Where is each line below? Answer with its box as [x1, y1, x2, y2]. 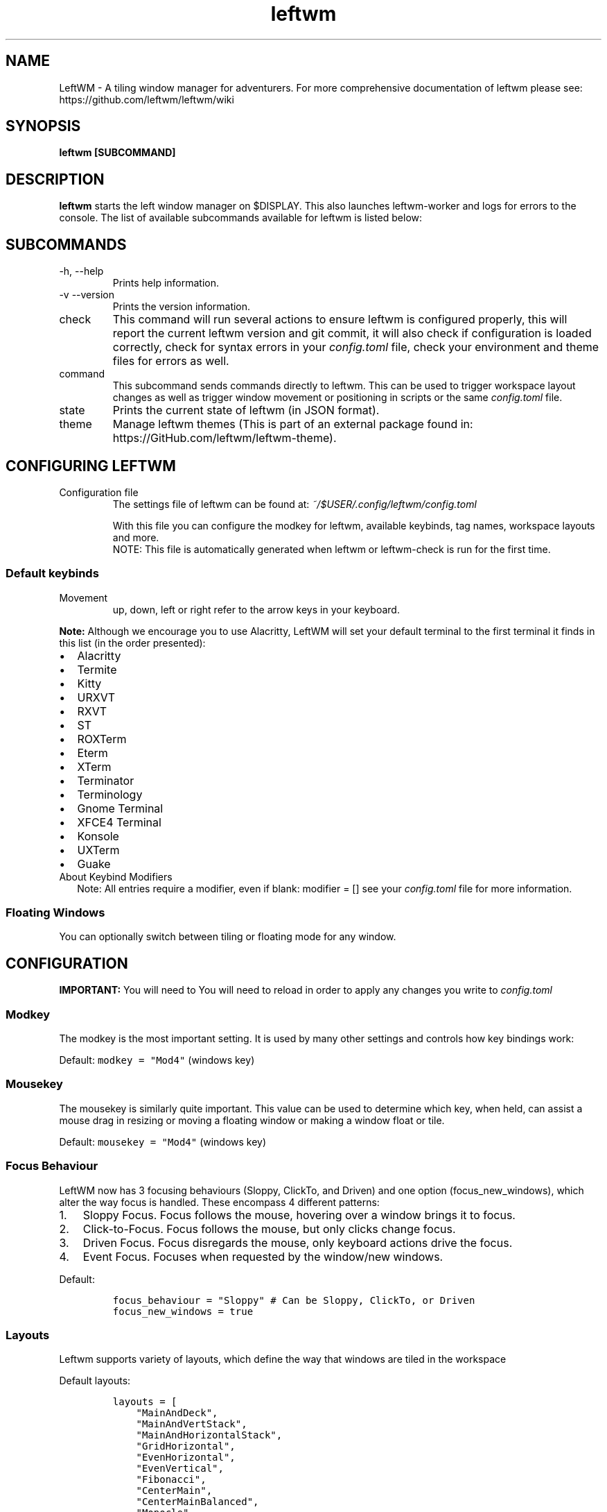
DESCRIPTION [6, 170, 105, 188]
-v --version [59, 289, 114, 301]
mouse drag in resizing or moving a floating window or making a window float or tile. [59, 1114, 445, 1126]
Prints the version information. [112, 300, 251, 313]
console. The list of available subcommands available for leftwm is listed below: [59, 212, 423, 224]
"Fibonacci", [136, 1474, 206, 1486]
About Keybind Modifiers [59, 870, 173, 883]
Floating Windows [6, 906, 105, 920]
